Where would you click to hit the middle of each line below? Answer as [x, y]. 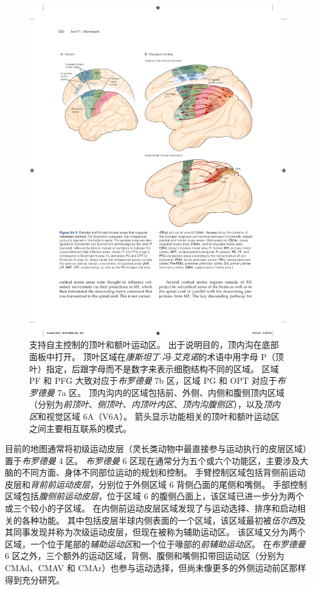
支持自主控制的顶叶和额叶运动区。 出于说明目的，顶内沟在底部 [154, 345]
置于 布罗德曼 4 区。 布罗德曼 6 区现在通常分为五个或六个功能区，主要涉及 [153, 460]
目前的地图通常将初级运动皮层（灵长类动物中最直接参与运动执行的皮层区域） [158, 449]
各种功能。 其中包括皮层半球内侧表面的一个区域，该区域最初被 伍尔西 [159, 520]
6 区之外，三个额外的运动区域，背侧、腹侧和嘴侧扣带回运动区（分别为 [145, 556]
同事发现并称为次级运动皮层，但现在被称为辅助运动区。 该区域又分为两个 [159, 532]
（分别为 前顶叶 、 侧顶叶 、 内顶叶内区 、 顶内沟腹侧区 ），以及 [146, 404]
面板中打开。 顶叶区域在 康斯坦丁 [95, 356]
